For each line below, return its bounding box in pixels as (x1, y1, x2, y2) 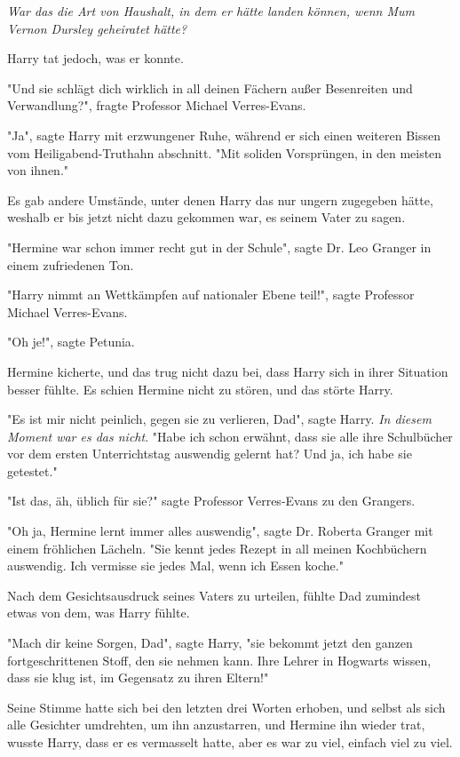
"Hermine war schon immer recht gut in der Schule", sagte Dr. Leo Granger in (7, 237, 432, 256)
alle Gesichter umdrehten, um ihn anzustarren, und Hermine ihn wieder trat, (7, 715, 425, 734)
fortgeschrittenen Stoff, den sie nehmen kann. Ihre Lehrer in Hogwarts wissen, (7, 650, 432, 669)
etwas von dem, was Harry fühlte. (7, 603, 190, 622)
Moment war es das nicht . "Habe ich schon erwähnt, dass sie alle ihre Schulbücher (7, 426, 453, 445)
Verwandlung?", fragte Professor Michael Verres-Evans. (7, 96, 306, 115)
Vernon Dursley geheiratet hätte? (7, 19, 187, 37)
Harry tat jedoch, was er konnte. (7, 49, 184, 68)
